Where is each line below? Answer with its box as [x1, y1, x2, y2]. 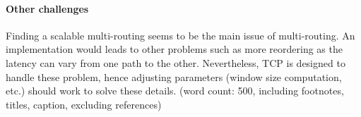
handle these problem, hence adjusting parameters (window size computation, [6, 69, 342, 84]
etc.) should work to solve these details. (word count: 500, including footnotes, [6, 83, 344, 98]
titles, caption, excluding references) [6, 97, 162, 111]
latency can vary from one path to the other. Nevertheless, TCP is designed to [6, 55, 345, 70]
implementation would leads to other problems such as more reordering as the [6, 42, 343, 56]
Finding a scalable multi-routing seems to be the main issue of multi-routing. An [6, 27, 355, 42]
